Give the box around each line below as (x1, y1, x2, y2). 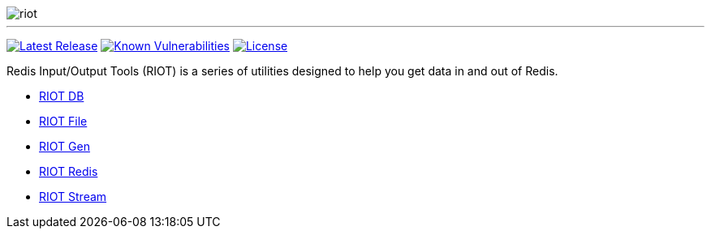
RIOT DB (39, 89, 84, 103)
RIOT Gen (39, 139, 90, 153)
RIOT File (39, 114, 88, 128)
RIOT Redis (39, 164, 98, 178)
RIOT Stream (39, 190, 107, 203)
